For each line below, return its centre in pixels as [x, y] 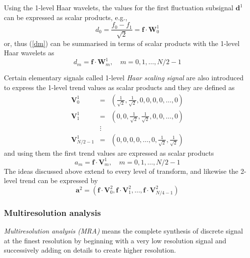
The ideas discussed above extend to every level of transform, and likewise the [121, 171]
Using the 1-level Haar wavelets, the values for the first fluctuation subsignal [119, 7]
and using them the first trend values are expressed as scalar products [109, 152]
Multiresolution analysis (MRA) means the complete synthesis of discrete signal [124, 231]
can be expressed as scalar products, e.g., [66, 17]
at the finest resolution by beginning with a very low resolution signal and [115, 240]
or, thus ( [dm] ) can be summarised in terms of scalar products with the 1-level [122, 43]
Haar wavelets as [29, 53]
